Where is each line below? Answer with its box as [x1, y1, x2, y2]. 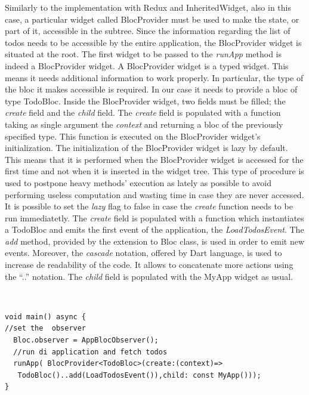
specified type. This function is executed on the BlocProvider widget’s [5, 129, 261, 142]
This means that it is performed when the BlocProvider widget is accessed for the [5, 153, 304, 165]
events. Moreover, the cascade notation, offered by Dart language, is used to [5, 246, 282, 259]
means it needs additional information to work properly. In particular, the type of [5, 71, 304, 84]
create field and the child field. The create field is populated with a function [5, 106, 281, 119]
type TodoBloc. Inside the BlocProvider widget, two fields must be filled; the [5, 94, 286, 107]
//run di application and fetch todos [13, 347, 168, 356]
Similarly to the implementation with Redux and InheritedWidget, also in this [5, 1, 291, 13]
